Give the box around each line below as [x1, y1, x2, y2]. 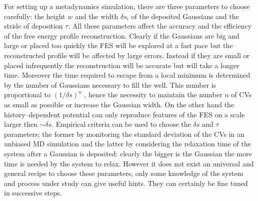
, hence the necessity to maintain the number [84, 89, 222, 100]
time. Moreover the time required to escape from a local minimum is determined [4, 70, 250, 80]
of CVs [231, 89, 252, 100]
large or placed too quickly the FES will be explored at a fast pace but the [4, 40, 233, 51]
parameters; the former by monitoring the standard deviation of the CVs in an [4, 128, 244, 139]
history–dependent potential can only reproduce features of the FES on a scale [4, 109, 245, 119]
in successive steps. [4, 187, 62, 198]
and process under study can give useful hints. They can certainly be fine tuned [4, 177, 248, 188]
